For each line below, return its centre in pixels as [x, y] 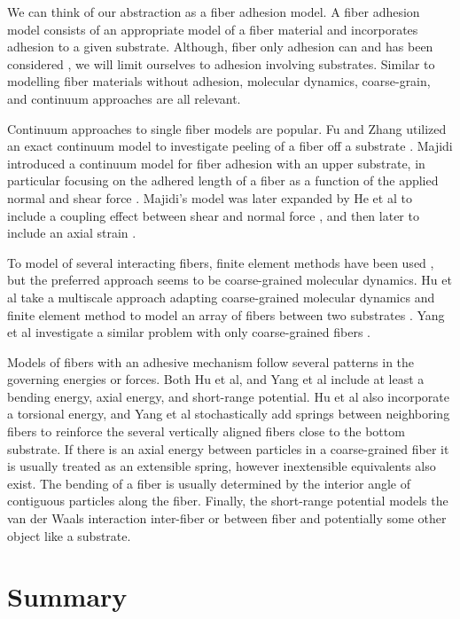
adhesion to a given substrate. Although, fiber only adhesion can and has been [220, 47]
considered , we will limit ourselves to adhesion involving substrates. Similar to [221, 63]
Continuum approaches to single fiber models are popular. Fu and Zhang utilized [227, 128]
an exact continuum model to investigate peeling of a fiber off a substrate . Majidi [230, 146]
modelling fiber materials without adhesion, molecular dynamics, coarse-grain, [219, 81]
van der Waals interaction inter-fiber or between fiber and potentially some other [227, 518]
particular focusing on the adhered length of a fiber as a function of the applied [223, 180]
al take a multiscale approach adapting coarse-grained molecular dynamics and [221, 297]
